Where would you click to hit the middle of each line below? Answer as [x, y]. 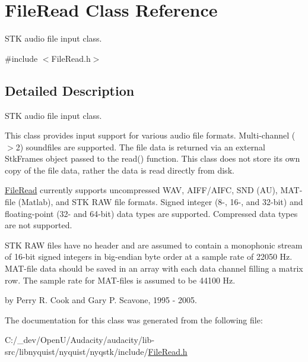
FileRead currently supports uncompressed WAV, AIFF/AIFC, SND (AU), [141, 190]
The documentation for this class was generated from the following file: [134, 319]
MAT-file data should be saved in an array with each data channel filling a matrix [154, 268]
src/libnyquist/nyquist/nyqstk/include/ [77, 352]
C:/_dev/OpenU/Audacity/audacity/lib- [80, 340]
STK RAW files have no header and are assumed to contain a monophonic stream [154, 245]
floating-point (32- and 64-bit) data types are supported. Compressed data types [151, 213]
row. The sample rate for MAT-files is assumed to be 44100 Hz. [120, 280]
